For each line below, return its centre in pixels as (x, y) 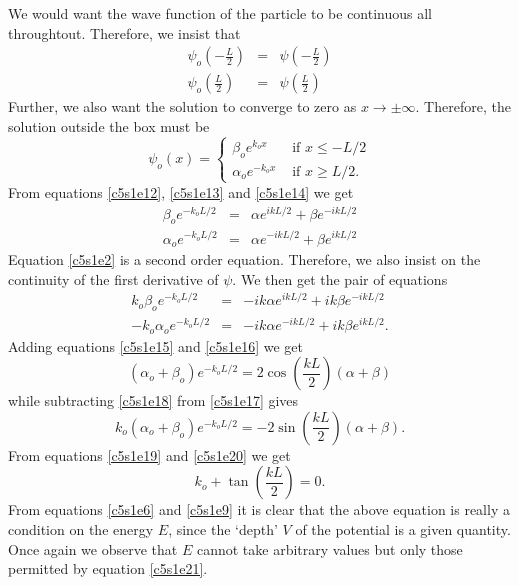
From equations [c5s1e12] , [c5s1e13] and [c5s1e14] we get (181, 191)
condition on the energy (81, 529)
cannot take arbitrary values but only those (329, 548)
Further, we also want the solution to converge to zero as (182, 106)
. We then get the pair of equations (340, 278)
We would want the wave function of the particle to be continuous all (220, 13)
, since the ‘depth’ (223, 529)
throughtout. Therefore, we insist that (124, 32)
